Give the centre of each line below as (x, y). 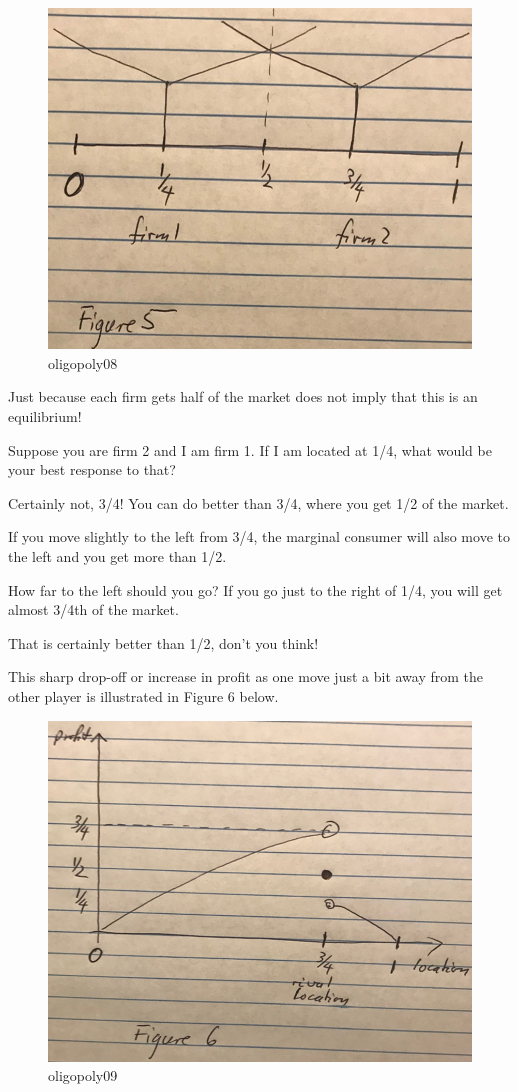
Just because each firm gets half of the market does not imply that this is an (243, 396)
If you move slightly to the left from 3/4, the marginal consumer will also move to (259, 536)
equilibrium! (45, 416)
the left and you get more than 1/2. (117, 556)
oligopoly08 (83, 362)
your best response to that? (92, 469)
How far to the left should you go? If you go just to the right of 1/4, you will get (255, 589)
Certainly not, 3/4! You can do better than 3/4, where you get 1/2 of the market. (258, 502)
